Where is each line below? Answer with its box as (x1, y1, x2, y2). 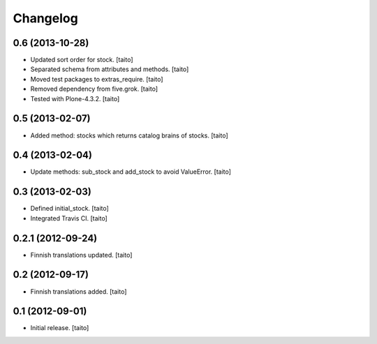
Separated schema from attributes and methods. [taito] (30, 65, 189, 73)
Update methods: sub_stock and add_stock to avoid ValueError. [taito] (30, 167, 232, 176)
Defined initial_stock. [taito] (30, 204, 110, 213)
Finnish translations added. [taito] (30, 287, 127, 296)
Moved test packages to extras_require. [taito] (30, 75, 163, 83)
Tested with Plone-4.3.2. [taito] (30, 94, 120, 103)
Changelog (13, 10, 78, 26)
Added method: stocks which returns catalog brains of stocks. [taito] (30, 131, 228, 140)
